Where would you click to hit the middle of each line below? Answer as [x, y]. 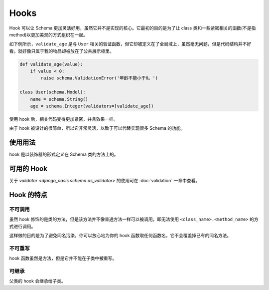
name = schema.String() [59, 99]
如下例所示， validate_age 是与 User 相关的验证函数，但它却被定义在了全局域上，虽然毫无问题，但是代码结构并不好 [130, 44]
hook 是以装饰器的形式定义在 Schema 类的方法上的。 [64, 154]
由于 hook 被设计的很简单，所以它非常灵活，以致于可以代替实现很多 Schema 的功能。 [97, 128]
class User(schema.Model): [53, 92]
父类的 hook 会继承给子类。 [37, 281]
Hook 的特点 [28, 195]
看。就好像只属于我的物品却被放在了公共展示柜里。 [62, 51]
